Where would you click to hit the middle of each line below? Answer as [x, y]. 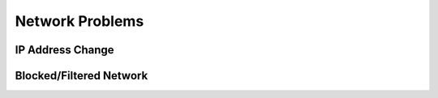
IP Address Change [64, 50]
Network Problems [79, 21]
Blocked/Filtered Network [82, 76]
